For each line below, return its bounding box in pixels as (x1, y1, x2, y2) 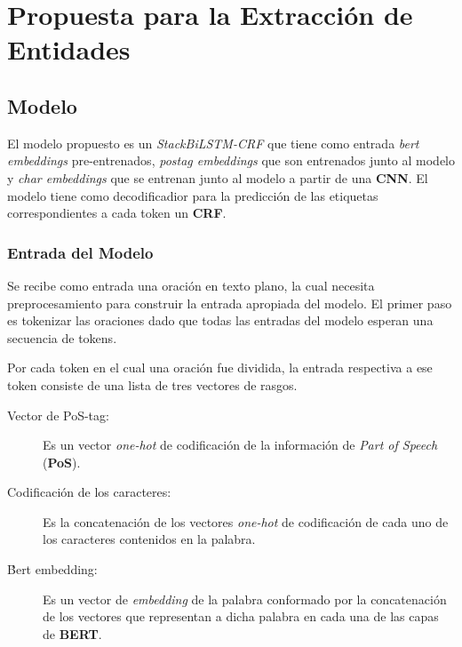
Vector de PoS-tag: (7, 405, 109, 424)
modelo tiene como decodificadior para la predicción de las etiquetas (7, 186, 378, 204)
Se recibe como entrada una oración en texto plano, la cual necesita (7, 276, 375, 294)
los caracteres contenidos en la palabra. (43, 530, 256, 548)
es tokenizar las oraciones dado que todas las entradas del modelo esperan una (7, 311, 434, 330)
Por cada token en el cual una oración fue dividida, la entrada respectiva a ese (7, 358, 433, 377)
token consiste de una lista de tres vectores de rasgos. (7, 375, 298, 394)
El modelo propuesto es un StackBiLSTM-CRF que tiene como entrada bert (7, 133, 419, 152)
